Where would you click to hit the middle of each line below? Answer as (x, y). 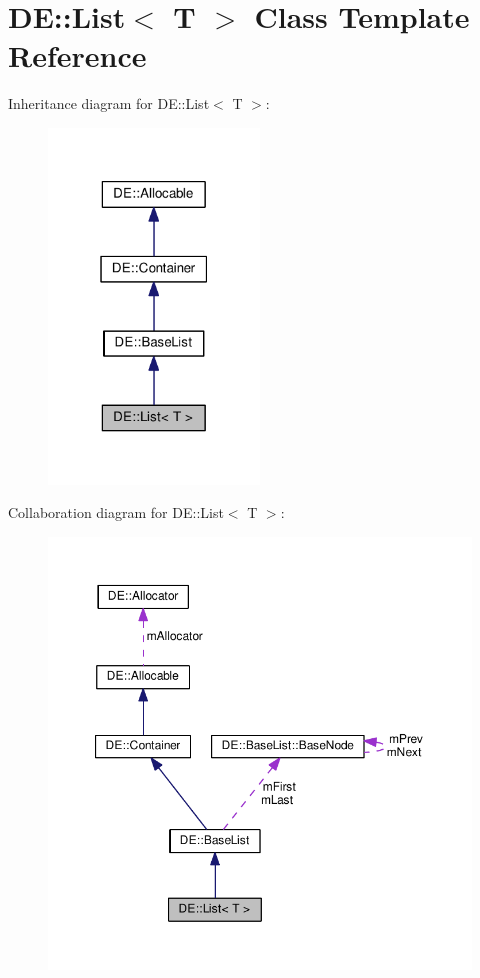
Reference (77, 55)
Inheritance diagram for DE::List (109, 103)
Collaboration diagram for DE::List (116, 512)
